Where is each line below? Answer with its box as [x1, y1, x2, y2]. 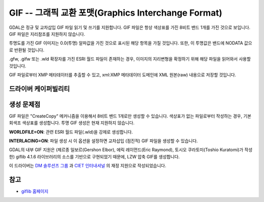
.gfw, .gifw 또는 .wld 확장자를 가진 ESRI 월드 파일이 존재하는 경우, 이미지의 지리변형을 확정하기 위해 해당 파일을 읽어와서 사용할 [9, 56, 251, 62]
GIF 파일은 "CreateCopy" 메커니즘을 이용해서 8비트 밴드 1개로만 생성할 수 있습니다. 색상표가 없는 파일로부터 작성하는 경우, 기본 [9, 113, 252, 119]
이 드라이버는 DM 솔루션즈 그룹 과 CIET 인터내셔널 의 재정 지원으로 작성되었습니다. [9, 163, 166, 169]
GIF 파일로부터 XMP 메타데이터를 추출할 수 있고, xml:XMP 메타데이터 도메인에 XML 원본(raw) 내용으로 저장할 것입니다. [9, 71, 237, 78]
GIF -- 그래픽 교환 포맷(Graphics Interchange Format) [9, 7, 222, 18]
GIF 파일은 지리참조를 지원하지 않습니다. [9, 31, 86, 37]
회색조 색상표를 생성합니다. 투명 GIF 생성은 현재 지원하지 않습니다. [9, 120, 134, 126]
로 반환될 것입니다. [9, 47, 44, 53]
